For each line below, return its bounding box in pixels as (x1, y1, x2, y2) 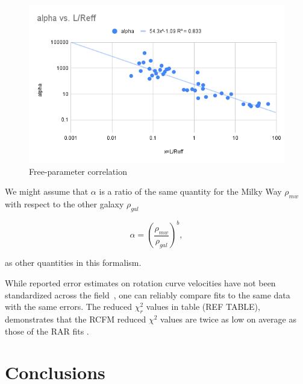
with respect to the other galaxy (5, 198, 124, 210)
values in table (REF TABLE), (146, 300, 260, 313)
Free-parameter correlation (29, 165, 127, 177)
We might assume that (5, 185, 89, 198)
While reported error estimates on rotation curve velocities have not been (5, 277, 276, 289)
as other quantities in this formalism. (5, 256, 142, 269)
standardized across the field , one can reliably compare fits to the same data (5, 288, 290, 301)
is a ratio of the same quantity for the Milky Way (99, 185, 282, 198)
